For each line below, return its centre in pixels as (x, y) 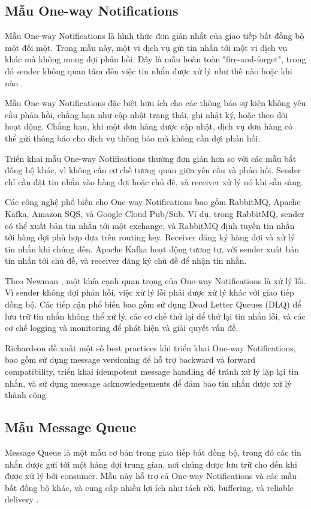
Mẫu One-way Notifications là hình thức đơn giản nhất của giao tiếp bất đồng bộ (155, 36)
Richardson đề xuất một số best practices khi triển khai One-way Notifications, (150, 347)
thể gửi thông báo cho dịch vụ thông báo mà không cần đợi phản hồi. (133, 138)
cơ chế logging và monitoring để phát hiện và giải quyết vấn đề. (122, 328)
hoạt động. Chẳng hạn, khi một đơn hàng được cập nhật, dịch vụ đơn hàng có (149, 126)
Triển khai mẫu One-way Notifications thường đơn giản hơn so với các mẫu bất (151, 158)
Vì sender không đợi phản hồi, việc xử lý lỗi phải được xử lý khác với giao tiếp (150, 292)
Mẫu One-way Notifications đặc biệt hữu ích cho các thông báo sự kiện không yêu (155, 103)
